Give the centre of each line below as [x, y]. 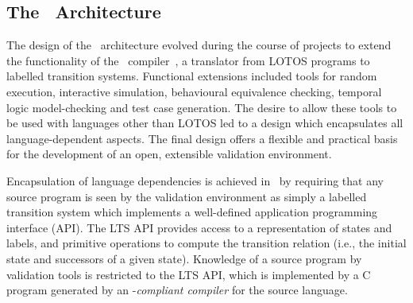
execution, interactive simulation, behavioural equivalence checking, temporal [194, 91]
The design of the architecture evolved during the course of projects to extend [199, 45]
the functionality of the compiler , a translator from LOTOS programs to [188, 60]
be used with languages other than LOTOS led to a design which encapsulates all [205, 123]
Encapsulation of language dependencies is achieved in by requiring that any [195, 180]
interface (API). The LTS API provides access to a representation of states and [199, 227]
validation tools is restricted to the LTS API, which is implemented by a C [189, 274]
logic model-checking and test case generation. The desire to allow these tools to [202, 107]
